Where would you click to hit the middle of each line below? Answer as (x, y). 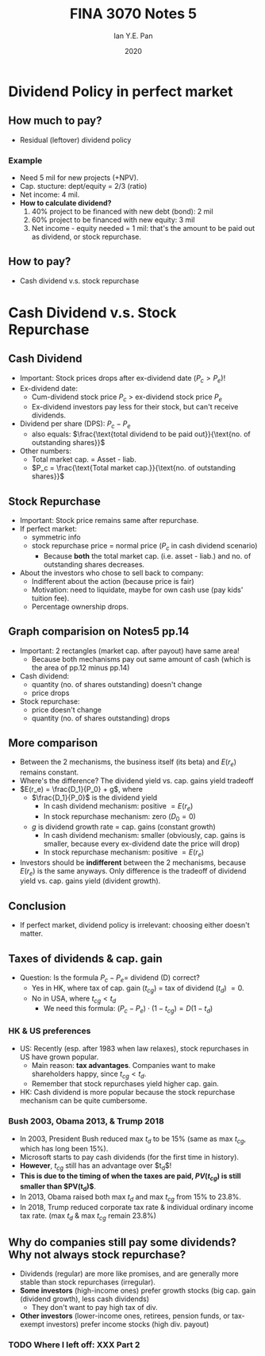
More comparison (53, 743)
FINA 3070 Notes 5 (133, 14)
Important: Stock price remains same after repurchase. (109, 521)
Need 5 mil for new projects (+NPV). (79, 178)
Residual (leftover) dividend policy (75, 140)
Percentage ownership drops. (80, 606)
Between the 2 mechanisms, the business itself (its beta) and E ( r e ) (128, 763)
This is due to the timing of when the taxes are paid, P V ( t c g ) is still (130, 1177)
